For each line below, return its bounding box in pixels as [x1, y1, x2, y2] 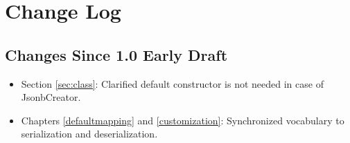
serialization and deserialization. [21, 126, 158, 141]
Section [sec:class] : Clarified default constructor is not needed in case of [21, 76, 324, 90]
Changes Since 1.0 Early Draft [5, 44, 228, 65]
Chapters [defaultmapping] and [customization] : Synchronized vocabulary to [21, 113, 344, 127]
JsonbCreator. [21, 90, 81, 104]
